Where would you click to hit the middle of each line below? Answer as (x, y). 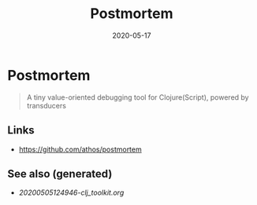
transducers (46, 105)
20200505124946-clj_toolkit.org (71, 192)
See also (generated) (60, 174)
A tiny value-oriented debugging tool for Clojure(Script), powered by (138, 97)
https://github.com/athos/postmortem (80, 149)
